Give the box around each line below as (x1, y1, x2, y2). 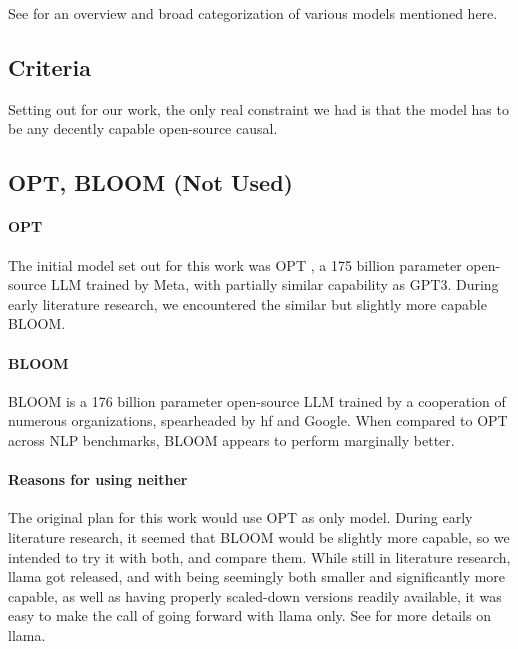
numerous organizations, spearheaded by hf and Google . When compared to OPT (8, 410, 508, 431)
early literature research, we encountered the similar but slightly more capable (8, 293, 487, 314)
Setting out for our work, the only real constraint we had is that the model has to (8, 98, 509, 119)
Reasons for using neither (8, 469, 188, 490)
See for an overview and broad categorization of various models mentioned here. (8, 3, 498, 23)
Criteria (8, 51, 91, 82)
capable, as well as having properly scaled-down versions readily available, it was (8, 585, 502, 606)
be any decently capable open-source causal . (8, 118, 278, 139)
